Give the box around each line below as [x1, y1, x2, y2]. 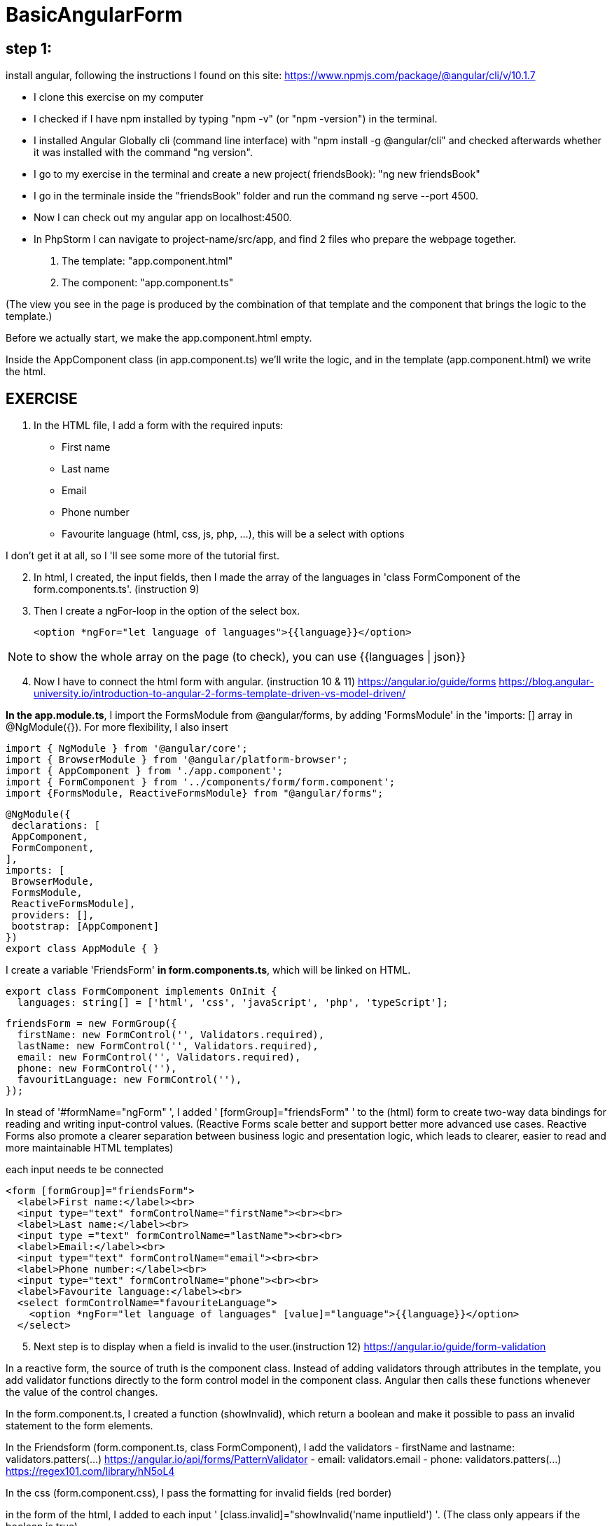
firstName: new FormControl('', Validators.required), [17, 1029, 325, 1041]
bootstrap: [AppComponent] [11, 920, 160, 932]
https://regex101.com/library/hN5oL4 [6, 1465, 175, 1478]
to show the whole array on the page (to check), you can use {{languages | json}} [36, 650, 466, 664]
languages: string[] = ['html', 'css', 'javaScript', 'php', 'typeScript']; [17, 997, 449, 1009]
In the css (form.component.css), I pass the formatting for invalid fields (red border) [6, 1487, 392, 1499]
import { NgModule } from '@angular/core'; [6, 743, 248, 755]
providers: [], [11, 909, 95, 921]
